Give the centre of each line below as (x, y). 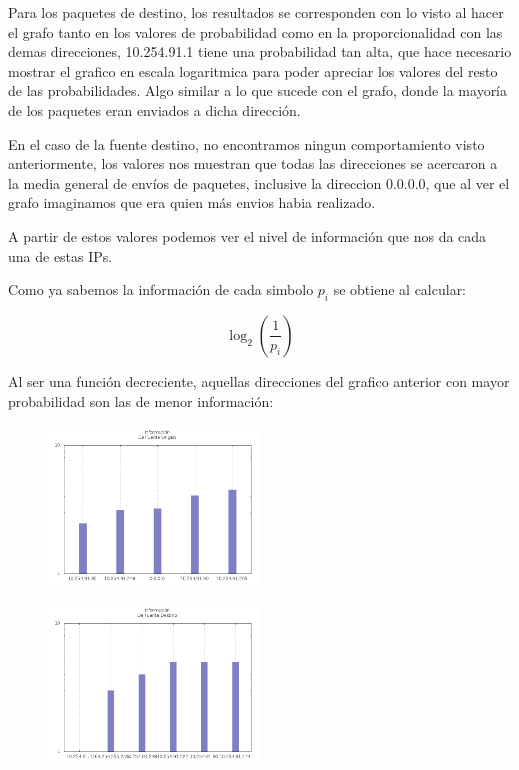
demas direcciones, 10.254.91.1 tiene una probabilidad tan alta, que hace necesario (260, 51)
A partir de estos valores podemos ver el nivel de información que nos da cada (247, 235)
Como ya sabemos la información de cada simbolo (161, 289)
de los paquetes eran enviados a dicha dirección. (154, 109)
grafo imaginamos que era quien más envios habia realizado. (192, 202)
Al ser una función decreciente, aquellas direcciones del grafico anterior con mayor (259, 380)
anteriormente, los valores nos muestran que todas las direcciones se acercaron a (253, 163)
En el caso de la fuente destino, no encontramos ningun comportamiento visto (246, 143)
